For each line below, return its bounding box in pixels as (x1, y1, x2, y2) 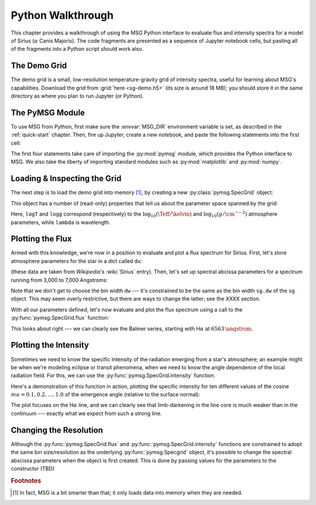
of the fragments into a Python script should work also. (11, 46, 143, 53)
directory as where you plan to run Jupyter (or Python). (11, 92, 144, 99)
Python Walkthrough (11, 9, 114, 22)
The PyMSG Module (11, 108, 85, 117)
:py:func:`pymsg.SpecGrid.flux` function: (11, 314, 109, 321)
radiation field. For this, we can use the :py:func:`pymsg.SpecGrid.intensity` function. (11, 372, 216, 379)
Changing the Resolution (11, 425, 104, 435)
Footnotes (11, 476, 42, 485)
